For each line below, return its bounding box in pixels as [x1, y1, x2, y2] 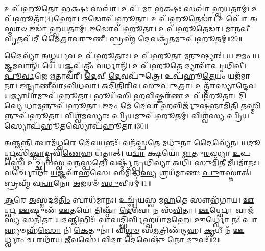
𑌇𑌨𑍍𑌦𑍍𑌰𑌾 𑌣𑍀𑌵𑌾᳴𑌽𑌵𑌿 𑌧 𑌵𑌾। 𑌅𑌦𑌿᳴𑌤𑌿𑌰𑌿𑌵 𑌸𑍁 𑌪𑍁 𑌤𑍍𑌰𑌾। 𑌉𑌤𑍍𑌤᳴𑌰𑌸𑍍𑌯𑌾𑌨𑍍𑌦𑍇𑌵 [19, 80, 256, 91]
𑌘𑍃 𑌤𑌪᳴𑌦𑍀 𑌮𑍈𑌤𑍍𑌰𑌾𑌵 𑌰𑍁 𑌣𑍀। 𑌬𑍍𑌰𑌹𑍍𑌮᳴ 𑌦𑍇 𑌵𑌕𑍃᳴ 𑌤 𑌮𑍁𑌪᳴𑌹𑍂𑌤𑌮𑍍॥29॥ [4, 33, 243, 43]
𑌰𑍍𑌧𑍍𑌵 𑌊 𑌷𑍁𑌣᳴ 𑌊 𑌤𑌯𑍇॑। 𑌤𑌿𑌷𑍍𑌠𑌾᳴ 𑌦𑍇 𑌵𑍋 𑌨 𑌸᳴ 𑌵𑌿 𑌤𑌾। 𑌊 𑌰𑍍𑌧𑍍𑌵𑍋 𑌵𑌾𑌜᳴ [4, 204, 254, 215]
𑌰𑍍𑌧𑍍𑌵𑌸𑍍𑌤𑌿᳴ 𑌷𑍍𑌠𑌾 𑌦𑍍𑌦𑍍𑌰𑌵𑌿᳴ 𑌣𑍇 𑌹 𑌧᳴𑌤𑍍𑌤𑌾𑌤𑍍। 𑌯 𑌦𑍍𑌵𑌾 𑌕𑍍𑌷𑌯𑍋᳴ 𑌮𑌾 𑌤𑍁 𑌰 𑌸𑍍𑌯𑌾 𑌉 [4, 147, 240, 158]
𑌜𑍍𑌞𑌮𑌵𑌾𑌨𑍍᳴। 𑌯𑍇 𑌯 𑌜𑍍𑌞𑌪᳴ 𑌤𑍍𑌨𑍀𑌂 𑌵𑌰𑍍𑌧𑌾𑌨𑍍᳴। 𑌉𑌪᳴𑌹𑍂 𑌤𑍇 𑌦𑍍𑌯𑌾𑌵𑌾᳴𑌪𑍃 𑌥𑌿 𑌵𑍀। [4, 60, 247, 70]
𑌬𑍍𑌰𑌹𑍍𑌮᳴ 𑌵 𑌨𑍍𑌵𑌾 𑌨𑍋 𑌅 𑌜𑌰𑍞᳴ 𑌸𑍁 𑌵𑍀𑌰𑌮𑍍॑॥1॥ [4, 177, 152, 188]
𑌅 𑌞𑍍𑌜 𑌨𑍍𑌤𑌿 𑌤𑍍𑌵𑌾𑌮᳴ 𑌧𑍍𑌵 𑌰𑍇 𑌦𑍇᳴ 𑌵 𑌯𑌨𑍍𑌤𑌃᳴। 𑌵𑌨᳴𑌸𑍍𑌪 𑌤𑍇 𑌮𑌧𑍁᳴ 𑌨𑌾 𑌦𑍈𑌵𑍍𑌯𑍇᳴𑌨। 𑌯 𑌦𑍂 [4, 137, 260, 148]
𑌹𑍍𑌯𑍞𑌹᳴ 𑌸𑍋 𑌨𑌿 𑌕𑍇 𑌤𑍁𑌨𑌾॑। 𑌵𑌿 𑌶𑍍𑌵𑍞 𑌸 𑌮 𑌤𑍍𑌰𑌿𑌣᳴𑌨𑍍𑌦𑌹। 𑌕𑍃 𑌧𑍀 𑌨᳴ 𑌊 [4, 224, 245, 235]
